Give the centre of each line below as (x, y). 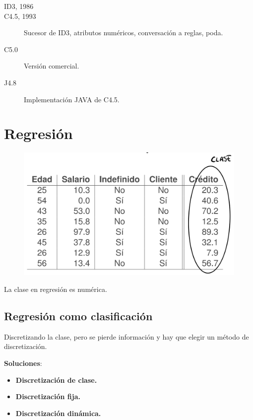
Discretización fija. (48, 396)
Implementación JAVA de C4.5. (72, 99)
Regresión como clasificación (78, 316)
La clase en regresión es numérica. (56, 289)
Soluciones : (23, 363)
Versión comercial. (52, 66)
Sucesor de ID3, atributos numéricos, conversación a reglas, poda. (124, 33)
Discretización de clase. (56, 380)
